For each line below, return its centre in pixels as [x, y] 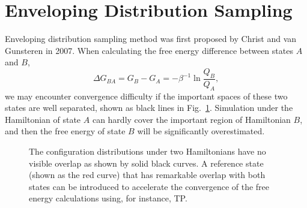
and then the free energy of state [65, 131]
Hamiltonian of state [43, 119]
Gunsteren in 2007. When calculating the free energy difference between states [149, 50]
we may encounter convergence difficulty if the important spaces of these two [146, 96]
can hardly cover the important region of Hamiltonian [191, 119]
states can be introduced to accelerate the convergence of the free [149, 186]
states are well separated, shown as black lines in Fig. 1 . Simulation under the [149, 108]
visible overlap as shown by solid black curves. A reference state [146, 163]
